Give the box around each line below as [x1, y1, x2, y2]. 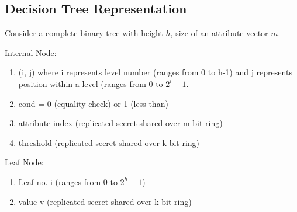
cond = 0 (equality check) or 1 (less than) [18, 97, 168, 109]
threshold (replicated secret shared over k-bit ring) [18, 136, 200, 148]
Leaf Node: [5, 156, 44, 168]
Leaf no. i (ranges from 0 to [18, 175, 118, 187]
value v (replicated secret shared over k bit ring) [18, 195, 192, 207]
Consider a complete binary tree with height [5, 27, 163, 39]
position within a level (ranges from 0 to [18, 77, 163, 89]
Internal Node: [5, 46, 57, 58]
